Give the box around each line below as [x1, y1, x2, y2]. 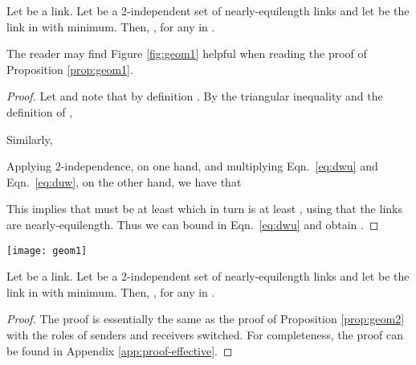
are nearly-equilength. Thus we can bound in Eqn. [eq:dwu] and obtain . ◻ [6, 215, 379, 232]
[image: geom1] [6, 244, 88, 256]
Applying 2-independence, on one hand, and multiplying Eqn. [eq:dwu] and [6, 158, 378, 174]
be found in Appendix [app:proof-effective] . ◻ [6, 342, 233, 359]
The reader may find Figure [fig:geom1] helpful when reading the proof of [6, 45, 367, 62]
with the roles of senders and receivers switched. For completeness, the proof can [6, 326, 404, 342]
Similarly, [6, 130, 53, 147]
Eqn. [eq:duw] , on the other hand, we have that [6, 173, 242, 190]
